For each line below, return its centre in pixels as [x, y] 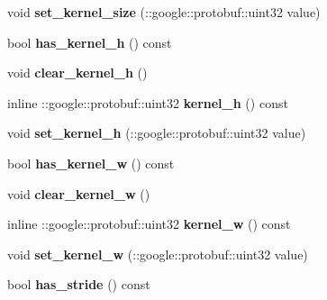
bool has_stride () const [79, 284]
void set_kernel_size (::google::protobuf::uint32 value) [164, 12]
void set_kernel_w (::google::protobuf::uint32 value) [158, 254]
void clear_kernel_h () [77, 73]
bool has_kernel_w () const [91, 163]
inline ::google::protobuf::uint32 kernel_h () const [148, 102]
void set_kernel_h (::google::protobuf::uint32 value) [157, 133]
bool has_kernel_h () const [90, 42]
